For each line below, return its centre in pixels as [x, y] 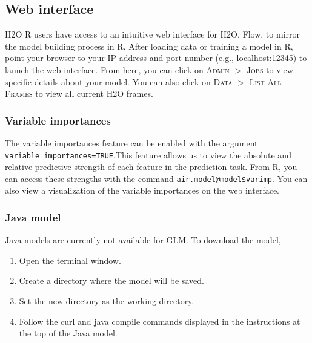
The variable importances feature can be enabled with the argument [131, 142]
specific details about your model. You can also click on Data [119, 81]
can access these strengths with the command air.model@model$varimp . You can [156, 178]
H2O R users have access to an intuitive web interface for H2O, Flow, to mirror [152, 34]
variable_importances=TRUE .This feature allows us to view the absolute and [148, 155]
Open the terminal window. [70, 260]
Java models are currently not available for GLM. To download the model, [143, 240]
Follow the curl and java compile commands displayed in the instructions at [160, 321]
